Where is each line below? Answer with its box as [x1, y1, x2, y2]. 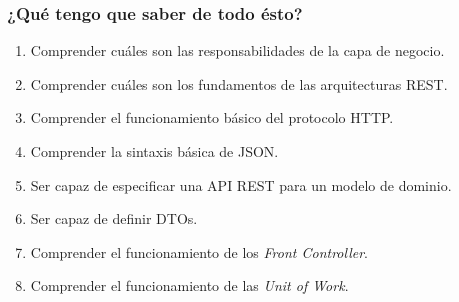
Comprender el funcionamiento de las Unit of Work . [30, 275, 349, 296]
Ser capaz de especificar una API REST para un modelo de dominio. [30, 174, 452, 195]
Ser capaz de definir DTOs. [30, 208, 198, 229]
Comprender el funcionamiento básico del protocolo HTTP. [30, 107, 394, 128]
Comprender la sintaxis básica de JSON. [30, 141, 279, 161]
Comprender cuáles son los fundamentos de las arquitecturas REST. [30, 73, 448, 94]
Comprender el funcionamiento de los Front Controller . [30, 241, 368, 262]
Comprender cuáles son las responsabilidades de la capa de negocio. [30, 40, 445, 61]
